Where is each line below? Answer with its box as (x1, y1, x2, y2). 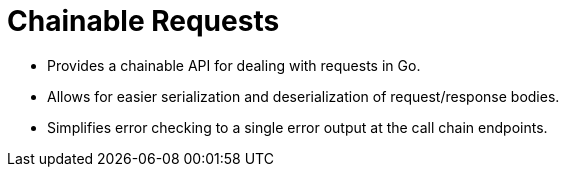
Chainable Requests (7, 4, 280, 38)
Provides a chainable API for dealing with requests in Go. (47, 56, 421, 74)
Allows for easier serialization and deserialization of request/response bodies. (47, 87, 560, 105)
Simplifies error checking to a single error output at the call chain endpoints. (47, 118, 548, 136)
